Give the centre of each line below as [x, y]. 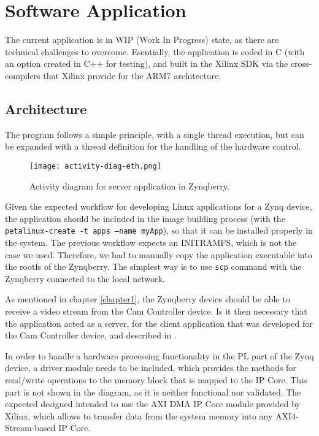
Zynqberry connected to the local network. [85, 278]
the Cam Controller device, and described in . [91, 335]
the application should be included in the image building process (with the [145, 218]
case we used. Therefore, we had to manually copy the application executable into [159, 254]
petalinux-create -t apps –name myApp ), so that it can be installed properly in [159, 230]
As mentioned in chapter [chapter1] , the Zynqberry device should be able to [148, 299]
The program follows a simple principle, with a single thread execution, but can [155, 134]
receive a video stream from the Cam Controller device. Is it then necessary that [156, 311]
